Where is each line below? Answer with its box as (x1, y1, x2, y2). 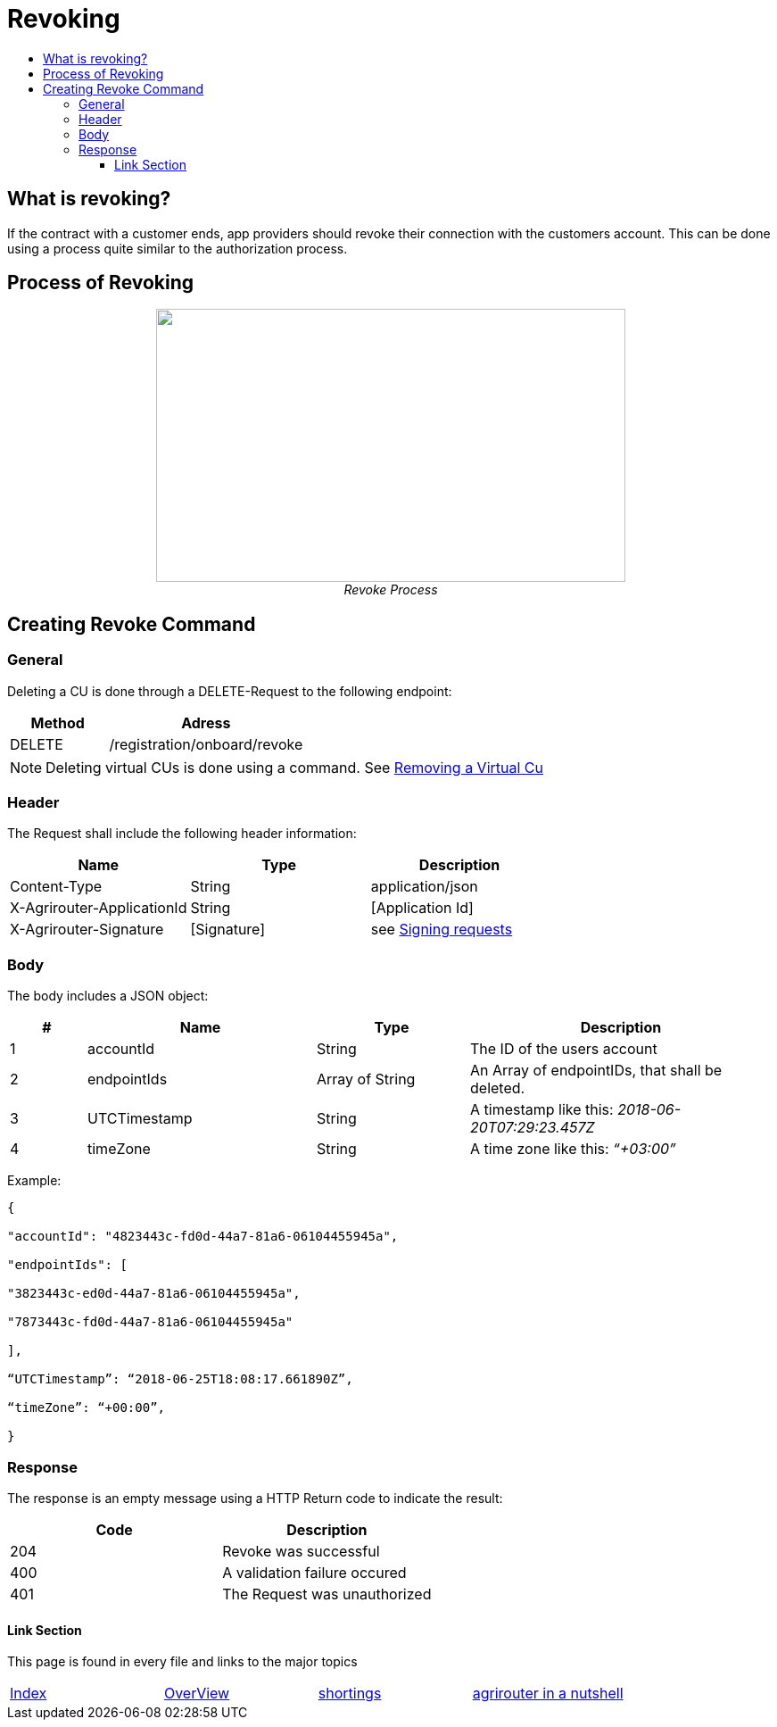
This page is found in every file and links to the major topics (7, 1654, 358, 1670)
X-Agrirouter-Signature (10, 920, 164, 939)
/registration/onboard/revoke (109, 735, 303, 753)
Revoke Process (343, 582, 438, 598)
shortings (318, 1684, 382, 1703)
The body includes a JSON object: (7, 988, 209, 1004)
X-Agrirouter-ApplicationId (10, 899, 187, 917)
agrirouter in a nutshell (472, 1684, 624, 1703)
